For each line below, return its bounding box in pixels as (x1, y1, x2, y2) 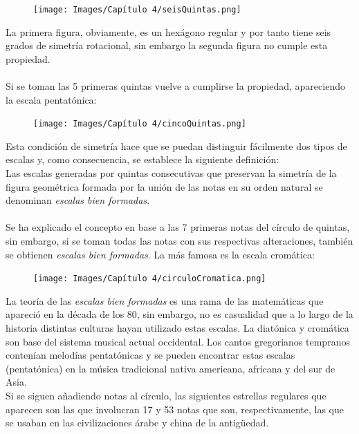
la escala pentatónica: (6, 92, 97, 106)
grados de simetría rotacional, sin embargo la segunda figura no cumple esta (6, 38, 328, 53)
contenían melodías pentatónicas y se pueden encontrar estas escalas (6, 348, 295, 362)
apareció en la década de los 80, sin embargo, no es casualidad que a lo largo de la (6, 307, 353, 321)
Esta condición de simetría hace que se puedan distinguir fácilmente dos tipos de (6, 138, 347, 153)
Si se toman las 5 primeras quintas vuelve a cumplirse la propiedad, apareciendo (6, 79, 345, 93)
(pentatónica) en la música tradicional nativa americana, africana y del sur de (6, 361, 335, 375)
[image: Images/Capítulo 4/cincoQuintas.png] (33, 119, 246, 129)
